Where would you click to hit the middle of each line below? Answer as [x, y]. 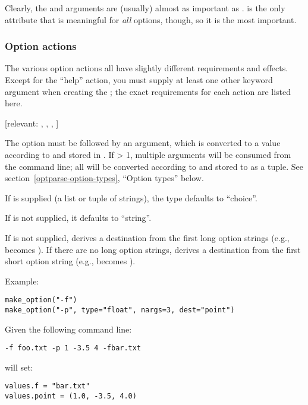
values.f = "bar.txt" [48, 386]
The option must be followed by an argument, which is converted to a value [143, 143]
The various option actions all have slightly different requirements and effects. [147, 68]
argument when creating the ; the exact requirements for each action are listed [148, 91]
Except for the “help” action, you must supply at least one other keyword [139, 80]
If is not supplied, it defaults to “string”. [78, 218]
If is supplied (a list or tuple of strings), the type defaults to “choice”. [131, 197]
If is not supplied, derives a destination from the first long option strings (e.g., [147, 237]
